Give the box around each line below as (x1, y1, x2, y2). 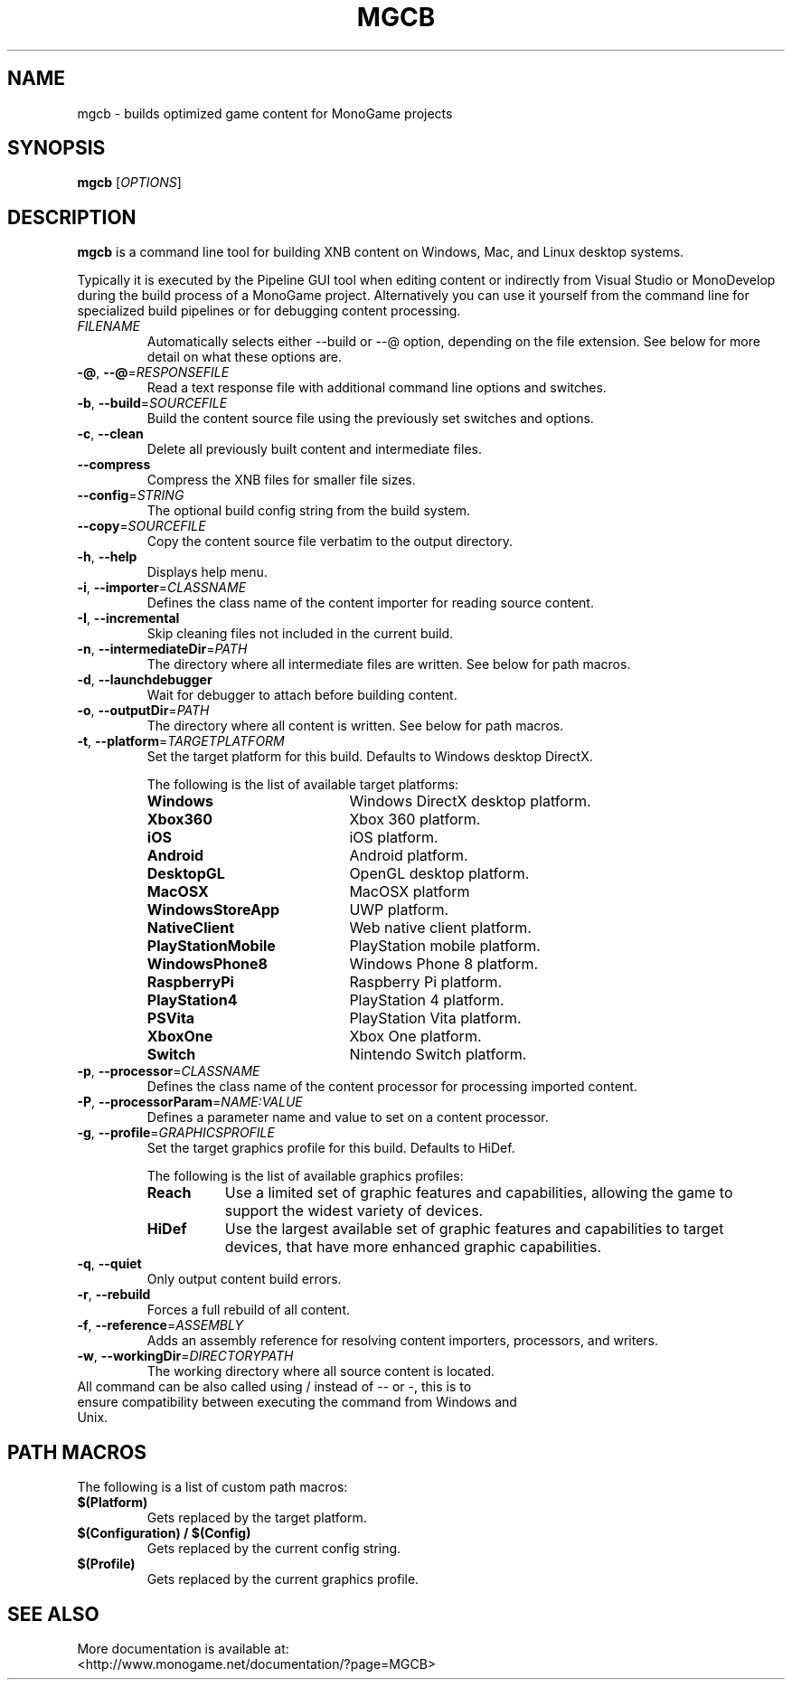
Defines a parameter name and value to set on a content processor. (146, 1109, 549, 1126)
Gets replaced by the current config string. (146, 1541, 401, 1557)
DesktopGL (146, 864, 225, 883)
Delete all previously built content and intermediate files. (146, 441, 482, 457)
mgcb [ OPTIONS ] (77, 174, 182, 191)
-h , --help (77, 549, 137, 565)
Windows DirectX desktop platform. (349, 792, 591, 811)
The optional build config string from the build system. (146, 503, 470, 519)
